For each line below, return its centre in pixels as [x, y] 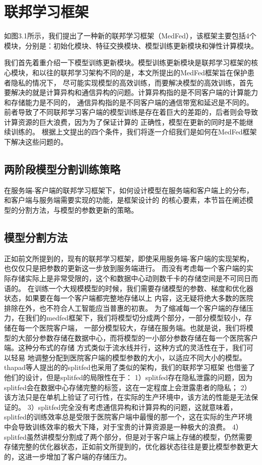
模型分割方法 [36, 237]
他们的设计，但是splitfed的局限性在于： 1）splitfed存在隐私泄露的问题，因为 [128, 377]
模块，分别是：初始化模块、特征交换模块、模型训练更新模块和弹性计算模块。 [131, 45]
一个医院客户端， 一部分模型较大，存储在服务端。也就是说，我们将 [136, 328]
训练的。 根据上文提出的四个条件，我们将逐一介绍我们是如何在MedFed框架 [134, 132]
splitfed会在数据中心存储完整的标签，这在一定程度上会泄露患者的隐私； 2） [128, 387]
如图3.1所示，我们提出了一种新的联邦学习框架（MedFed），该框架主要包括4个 [130, 36]
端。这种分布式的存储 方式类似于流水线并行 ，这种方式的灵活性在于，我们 [125, 347]
